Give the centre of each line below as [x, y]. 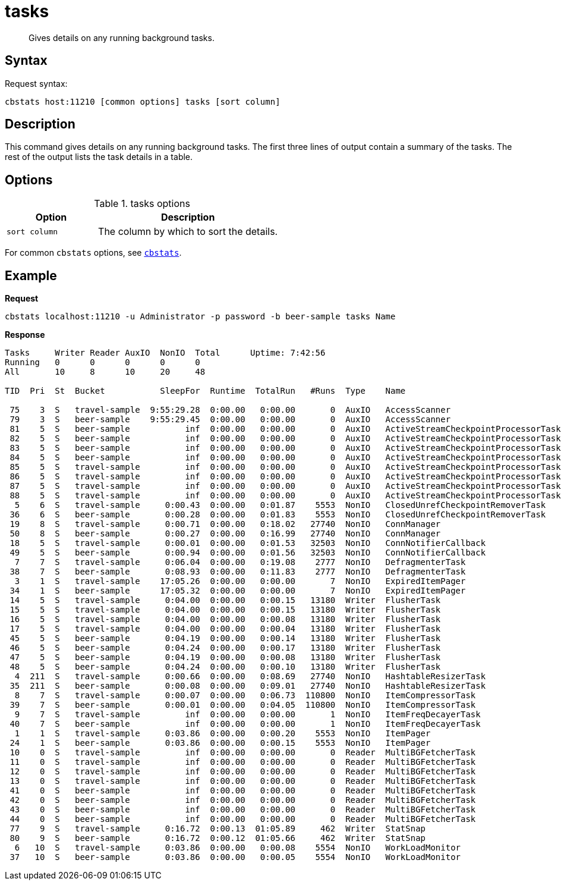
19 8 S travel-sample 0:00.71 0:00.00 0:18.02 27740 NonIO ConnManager [225, 524]
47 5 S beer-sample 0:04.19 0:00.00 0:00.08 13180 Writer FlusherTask [225, 658]
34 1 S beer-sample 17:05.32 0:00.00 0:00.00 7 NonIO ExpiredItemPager [238, 591]
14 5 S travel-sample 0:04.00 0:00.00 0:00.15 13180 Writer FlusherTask [225, 600]
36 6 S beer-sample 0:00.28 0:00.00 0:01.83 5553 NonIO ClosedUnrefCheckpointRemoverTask [278, 515]
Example [31, 275]
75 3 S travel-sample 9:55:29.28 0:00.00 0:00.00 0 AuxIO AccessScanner [230, 410]
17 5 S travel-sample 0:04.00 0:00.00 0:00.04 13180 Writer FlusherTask [225, 629]
